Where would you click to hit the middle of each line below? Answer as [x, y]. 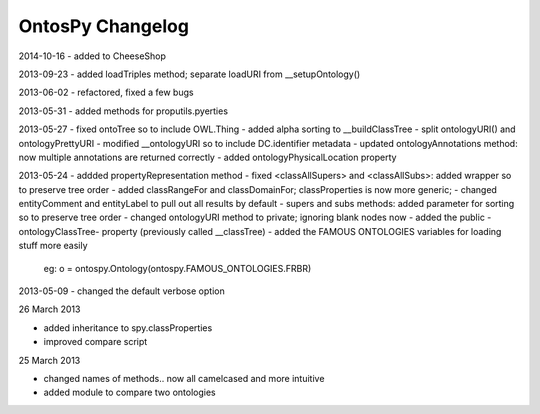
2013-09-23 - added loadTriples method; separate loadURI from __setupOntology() [189, 74]
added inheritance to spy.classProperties [128, 327]
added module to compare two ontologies [129, 392]
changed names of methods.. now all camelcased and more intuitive [184, 378]
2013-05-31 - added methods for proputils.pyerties [123, 111]
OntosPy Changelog [104, 26]
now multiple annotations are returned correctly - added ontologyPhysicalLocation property [207, 157]
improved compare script [95, 342]
